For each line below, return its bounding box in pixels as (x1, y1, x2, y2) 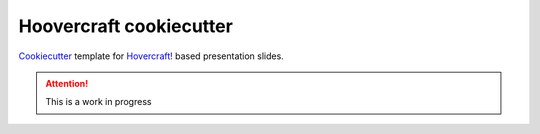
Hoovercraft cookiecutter (18, 15, 234, 37)
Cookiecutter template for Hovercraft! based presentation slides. (18, 50, 284, 62)
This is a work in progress (45, 96, 152, 108)
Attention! (45, 77, 89, 89)
